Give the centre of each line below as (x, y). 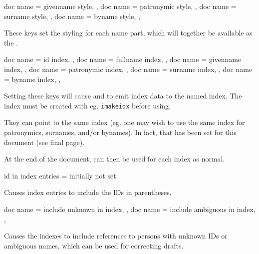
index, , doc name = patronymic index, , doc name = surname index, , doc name (128, 69)
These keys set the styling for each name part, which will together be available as (128, 33)
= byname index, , (32, 79)
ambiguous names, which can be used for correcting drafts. (94, 245)
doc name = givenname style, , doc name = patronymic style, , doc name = (120, 6)
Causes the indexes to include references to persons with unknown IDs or (116, 236)
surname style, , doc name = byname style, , (72, 16)
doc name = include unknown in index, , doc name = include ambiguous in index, (130, 209)
